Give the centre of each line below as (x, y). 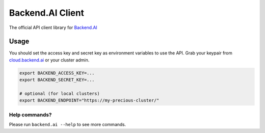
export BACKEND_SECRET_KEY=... (57, 80)
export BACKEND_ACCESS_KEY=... (57, 73)
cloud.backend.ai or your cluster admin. (49, 60)
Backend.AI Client (47, 13)
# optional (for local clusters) (60, 93)
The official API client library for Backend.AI (53, 27)
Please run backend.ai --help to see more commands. (67, 125)
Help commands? (30, 114)
